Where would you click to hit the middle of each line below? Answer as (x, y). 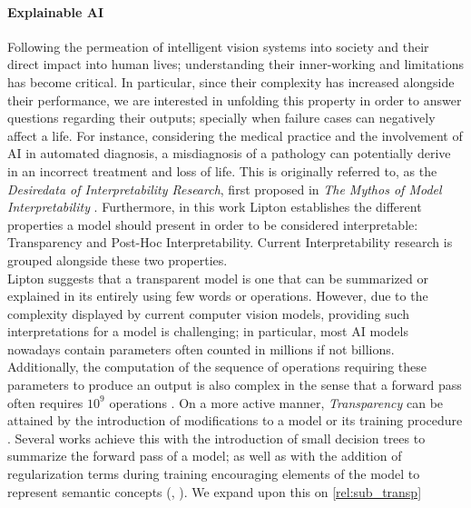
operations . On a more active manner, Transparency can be (276, 402)
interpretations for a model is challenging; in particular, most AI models (208, 331)
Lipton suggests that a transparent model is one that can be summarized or (218, 278)
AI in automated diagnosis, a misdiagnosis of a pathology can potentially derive (229, 153)
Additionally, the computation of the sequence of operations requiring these (217, 367)
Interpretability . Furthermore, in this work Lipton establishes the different (215, 207)
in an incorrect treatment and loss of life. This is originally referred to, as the (222, 170)
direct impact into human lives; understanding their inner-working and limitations (235, 64)
